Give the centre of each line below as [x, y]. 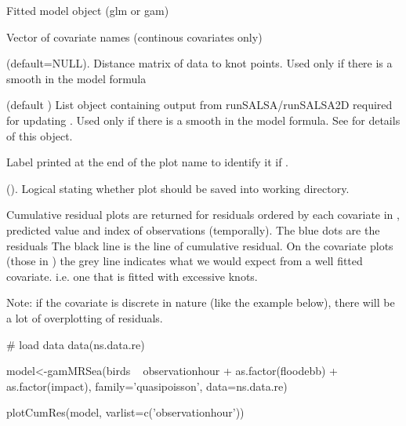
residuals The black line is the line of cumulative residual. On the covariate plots [200, 245]
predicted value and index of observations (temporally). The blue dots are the [193, 229]
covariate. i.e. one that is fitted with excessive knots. [132, 276]
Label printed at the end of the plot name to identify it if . [147, 162]
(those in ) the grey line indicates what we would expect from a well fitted [185, 261]
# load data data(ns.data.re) [76, 344]
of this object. [40, 135]
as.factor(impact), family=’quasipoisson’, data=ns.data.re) [147, 386]
